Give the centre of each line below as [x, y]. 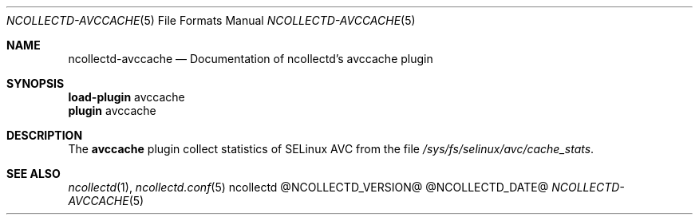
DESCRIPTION [45, 135]
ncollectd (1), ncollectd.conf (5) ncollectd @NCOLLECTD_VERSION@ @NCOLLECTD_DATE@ [308, 187]
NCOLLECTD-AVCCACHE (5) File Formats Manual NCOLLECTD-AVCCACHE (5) [211, 20]
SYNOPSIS [36, 83]
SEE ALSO [34, 174]
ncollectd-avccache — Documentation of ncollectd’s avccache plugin [251, 59]
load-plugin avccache [126, 97]
